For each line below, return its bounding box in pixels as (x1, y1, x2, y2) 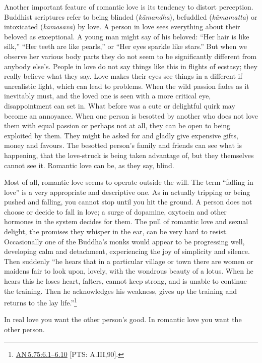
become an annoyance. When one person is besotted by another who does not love (4, 110, 258, 121)
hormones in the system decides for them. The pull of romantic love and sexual (4, 216, 248, 227)
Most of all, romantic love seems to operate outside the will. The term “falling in (4, 177, 253, 187)
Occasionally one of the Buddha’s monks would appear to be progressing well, (4, 236, 245, 246)
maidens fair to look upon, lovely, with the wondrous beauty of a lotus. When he (4, 266, 253, 276)
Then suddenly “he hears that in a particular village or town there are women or (4, 255, 253, 266)
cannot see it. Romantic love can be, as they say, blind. (4, 160, 174, 170)
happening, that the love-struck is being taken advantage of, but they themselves (4, 149, 254, 160)
